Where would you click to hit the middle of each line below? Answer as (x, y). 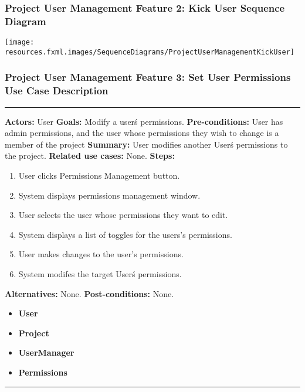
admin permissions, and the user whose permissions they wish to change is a (142, 133)
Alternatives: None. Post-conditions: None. (89, 293)
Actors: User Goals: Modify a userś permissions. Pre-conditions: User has (144, 121)
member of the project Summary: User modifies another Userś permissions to (146, 144)
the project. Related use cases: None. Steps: (90, 156)
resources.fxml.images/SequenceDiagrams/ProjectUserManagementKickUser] (150, 52)
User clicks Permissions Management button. (99, 175)
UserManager (46, 352)
